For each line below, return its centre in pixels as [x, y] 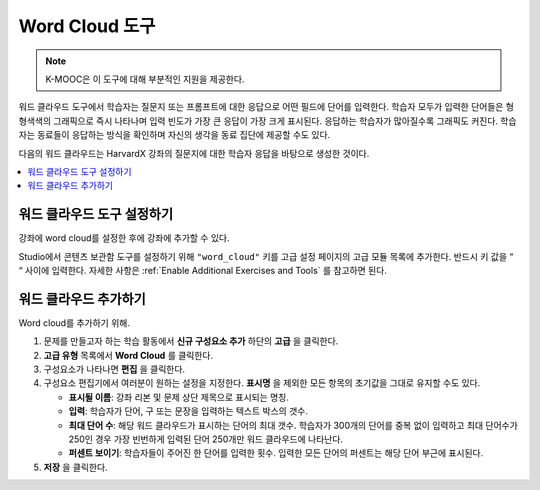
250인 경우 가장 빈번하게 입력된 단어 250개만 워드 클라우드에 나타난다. [206, 439]
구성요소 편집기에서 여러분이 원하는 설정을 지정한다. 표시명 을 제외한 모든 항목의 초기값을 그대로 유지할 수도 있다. [262, 383]
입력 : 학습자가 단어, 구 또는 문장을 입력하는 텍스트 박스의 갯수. [188, 411]
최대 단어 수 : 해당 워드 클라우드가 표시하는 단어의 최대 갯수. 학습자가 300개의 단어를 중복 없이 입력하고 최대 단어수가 [293, 425]
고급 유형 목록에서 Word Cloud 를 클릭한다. [128, 355]
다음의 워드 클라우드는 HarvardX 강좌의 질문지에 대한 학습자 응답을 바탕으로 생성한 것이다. [194, 153]
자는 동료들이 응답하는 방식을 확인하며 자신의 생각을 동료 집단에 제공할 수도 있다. [174, 135]
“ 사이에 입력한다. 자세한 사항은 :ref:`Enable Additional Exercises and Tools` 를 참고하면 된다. [202, 270]
